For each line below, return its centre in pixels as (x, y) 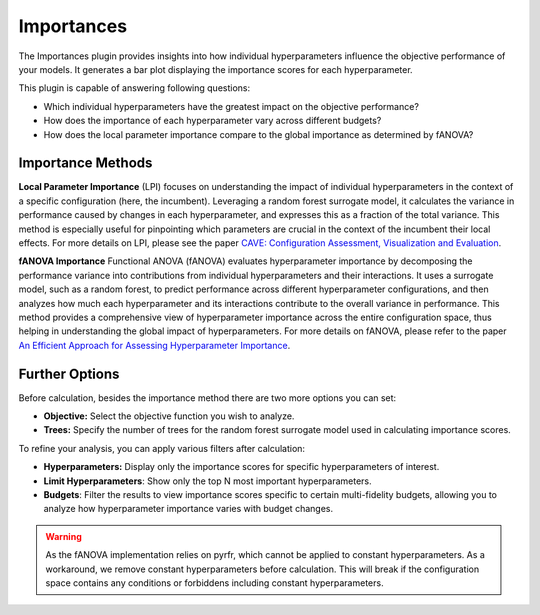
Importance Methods (85, 163)
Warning (63, 536)
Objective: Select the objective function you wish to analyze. (169, 416)
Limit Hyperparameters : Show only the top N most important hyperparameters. (207, 481)
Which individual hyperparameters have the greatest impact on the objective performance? (231, 106)
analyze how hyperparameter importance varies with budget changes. (188, 509)
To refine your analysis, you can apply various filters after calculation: (161, 448)
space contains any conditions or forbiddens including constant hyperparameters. (214, 582)
